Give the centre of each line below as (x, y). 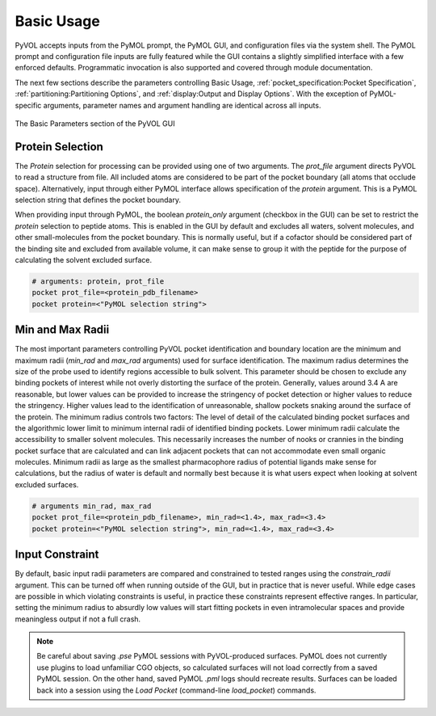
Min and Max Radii (62, 330)
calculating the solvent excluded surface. (84, 259)
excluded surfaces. (47, 484)
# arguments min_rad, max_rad (92, 506)
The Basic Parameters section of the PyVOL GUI (95, 123)
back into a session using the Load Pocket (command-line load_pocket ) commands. (176, 690)
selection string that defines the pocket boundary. (98, 200)
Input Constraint (57, 555)
